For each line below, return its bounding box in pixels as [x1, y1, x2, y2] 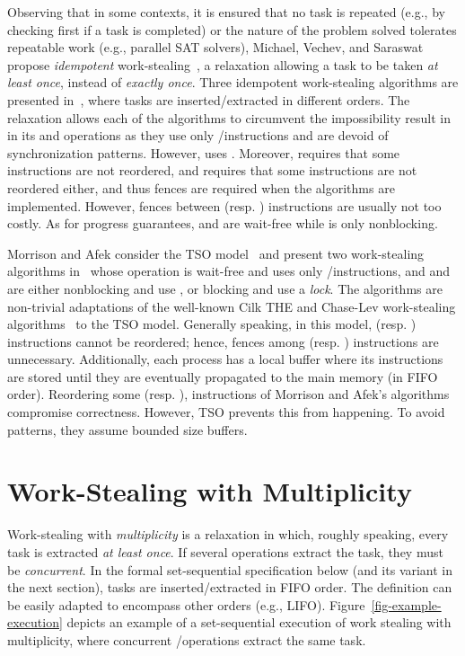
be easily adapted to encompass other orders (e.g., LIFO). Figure [7, 595, 365, 614]
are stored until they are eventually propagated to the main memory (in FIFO [7, 367, 438, 386]
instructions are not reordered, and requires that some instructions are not [7, 161, 417, 180]
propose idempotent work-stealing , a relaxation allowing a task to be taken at [7, 55, 438, 74]
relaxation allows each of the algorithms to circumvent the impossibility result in [7, 108, 452, 127]
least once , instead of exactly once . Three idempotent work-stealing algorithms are [7, 73, 459, 92]
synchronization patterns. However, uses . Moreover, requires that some [7, 143, 400, 162]
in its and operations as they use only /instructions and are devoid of [7, 126, 389, 145]
